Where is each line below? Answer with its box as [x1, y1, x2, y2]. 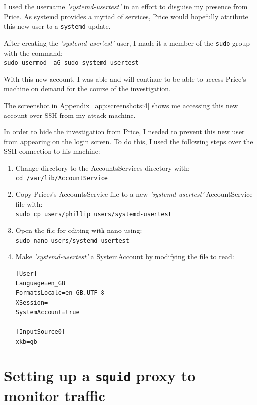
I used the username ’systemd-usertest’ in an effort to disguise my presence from [4, 1, 248, 11]
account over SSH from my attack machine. [4, 110, 136, 120]
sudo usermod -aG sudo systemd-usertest [4, 59, 139, 67]
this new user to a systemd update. [4, 21, 111, 31]
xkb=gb [15, 338, 37, 345]
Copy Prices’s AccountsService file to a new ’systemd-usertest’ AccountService [15, 189, 253, 199]
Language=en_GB [15, 280, 66, 287]
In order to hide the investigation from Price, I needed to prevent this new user [4, 126, 245, 137]
